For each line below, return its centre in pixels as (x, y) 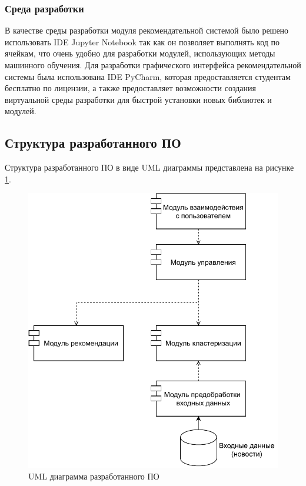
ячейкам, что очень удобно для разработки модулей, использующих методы (140, 53)
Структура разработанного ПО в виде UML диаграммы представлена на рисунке (149, 167)
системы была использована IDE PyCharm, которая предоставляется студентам (148, 76)
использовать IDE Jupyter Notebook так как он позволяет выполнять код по (142, 41)
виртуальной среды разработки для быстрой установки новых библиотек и (138, 99)
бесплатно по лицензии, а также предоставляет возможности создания (130, 88)
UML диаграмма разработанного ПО (94, 476)
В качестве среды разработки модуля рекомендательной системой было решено (147, 30)
